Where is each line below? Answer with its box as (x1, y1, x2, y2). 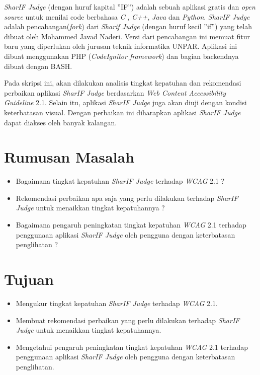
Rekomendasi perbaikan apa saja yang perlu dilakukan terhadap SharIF (16, 192, 238, 203)
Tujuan (4, 269, 54, 289)
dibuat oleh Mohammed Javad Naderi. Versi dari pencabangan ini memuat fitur (4, 31, 250, 41)
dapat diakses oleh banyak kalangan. (4, 117, 117, 127)
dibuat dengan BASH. (4, 60, 72, 71)
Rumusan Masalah (4, 146, 135, 167)
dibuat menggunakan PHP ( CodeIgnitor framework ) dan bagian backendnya (4, 50, 239, 61)
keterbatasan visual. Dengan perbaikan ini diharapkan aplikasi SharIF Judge (4, 107, 241, 117)
